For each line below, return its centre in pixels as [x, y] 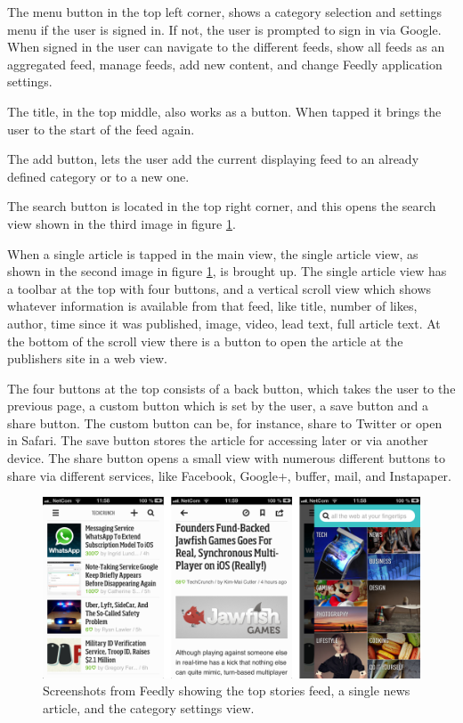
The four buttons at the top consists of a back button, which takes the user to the [231, 388]
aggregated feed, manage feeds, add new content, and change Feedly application [225, 64]
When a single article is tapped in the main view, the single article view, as [213, 253]
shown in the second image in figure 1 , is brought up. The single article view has [227, 271]
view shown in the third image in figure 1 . [122, 223]
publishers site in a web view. [87, 358]
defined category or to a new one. [98, 176]
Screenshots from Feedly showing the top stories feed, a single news [227, 691]
